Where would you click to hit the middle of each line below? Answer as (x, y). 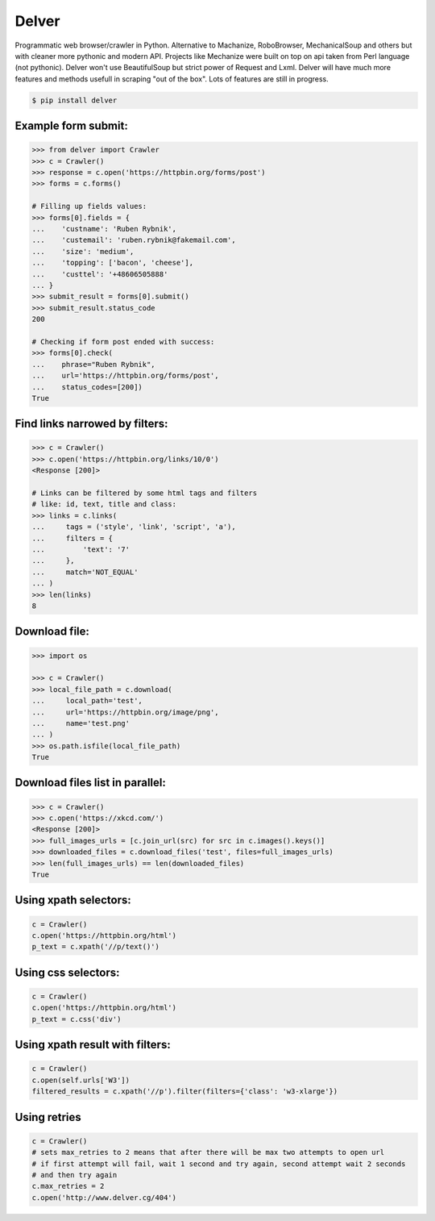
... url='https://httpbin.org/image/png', (125, 712)
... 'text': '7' (81, 550)
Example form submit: (71, 126)
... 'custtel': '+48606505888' (100, 274)
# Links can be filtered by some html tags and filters (145, 493)
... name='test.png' (81, 723)
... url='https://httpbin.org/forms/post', (125, 376)
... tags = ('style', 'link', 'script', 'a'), (134, 527)
